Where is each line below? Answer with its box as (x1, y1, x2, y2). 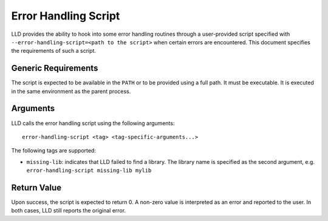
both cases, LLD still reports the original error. (11, 207, 126, 214)
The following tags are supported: (11, 147, 97, 154)
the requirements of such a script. (11, 47, 97, 55)
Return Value (11, 182, 62, 192)
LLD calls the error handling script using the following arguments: (11, 119, 175, 127)
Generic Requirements (11, 63, 98, 73)
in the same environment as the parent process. (11, 87, 131, 95)
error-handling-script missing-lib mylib (26, 167, 152, 174)
